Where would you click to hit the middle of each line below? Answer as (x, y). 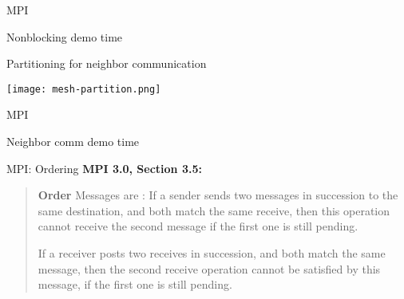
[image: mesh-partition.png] (84, 89)
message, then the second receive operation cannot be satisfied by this (209, 268)
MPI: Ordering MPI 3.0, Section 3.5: (104, 168)
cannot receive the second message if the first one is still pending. (198, 226)
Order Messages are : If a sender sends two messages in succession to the (218, 195)
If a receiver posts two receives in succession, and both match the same (212, 253)
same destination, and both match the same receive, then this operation (214, 210)
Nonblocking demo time (65, 36)
